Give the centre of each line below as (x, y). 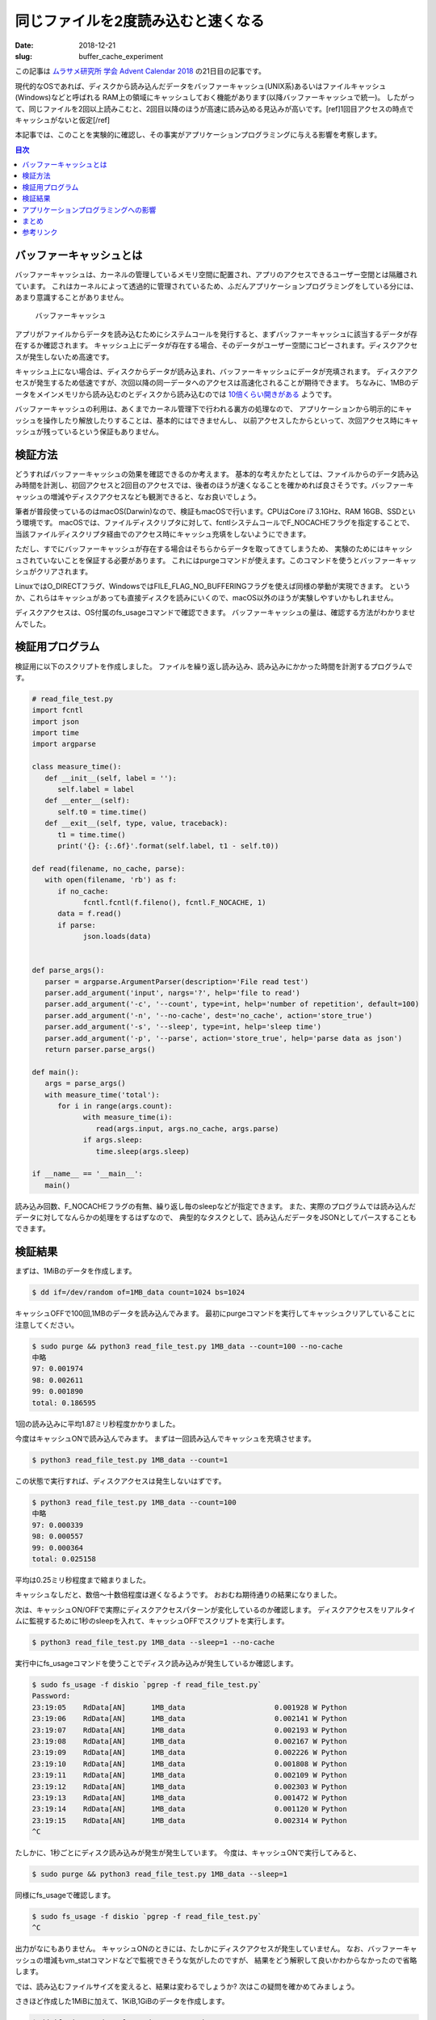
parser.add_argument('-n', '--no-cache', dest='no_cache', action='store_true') (209, 1015)
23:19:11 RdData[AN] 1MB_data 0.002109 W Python (189, 1775)
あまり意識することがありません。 (71, 297)
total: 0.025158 (64, 1559)
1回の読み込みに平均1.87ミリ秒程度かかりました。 (97, 1424)
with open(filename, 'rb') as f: (111, 880)
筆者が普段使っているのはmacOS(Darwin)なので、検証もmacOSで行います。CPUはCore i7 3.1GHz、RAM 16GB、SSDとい (215, 511)
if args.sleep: (113, 1140)
